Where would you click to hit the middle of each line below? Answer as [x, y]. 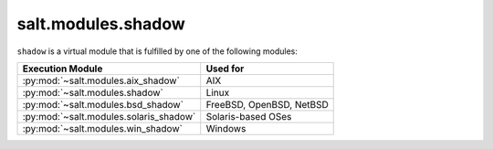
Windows [226, 128]
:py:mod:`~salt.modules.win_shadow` [102, 128]
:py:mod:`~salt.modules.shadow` [93, 92]
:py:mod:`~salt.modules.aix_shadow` [101, 80]
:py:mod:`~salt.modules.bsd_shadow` [103, 104]
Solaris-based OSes [249, 116]
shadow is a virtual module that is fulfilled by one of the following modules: [157, 51]
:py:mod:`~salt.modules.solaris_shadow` [109, 116]
